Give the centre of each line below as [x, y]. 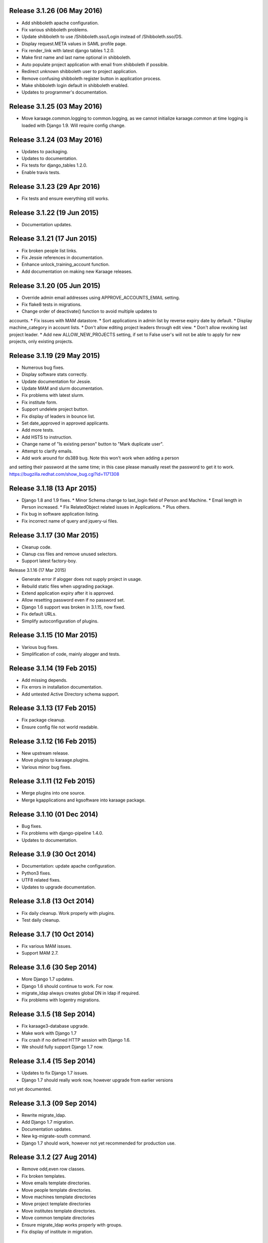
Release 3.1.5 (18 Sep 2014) [52, 1014]
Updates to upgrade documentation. [59, 887]
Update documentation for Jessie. [56, 381]
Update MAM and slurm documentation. [63, 388]
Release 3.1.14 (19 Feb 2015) [53, 668]
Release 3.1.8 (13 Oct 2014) [52, 901]
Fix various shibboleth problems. [55, 29]
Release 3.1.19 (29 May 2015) [55, 355]
